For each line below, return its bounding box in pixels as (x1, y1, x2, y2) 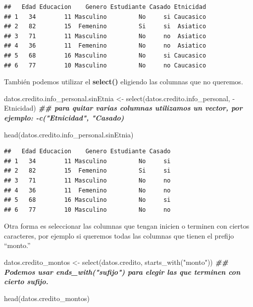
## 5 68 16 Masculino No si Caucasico (4, 52, 206, 59)
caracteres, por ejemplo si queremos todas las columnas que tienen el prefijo (4, 230, 234, 241)
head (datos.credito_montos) (4, 293, 90, 303)
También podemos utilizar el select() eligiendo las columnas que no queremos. (4, 76, 243, 87)
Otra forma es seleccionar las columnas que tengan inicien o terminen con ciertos (4, 221, 250, 231)
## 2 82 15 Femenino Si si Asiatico (4, 23, 206, 30)
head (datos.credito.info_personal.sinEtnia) (4, 129, 134, 139)
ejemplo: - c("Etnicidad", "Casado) (4, 112, 124, 123)
